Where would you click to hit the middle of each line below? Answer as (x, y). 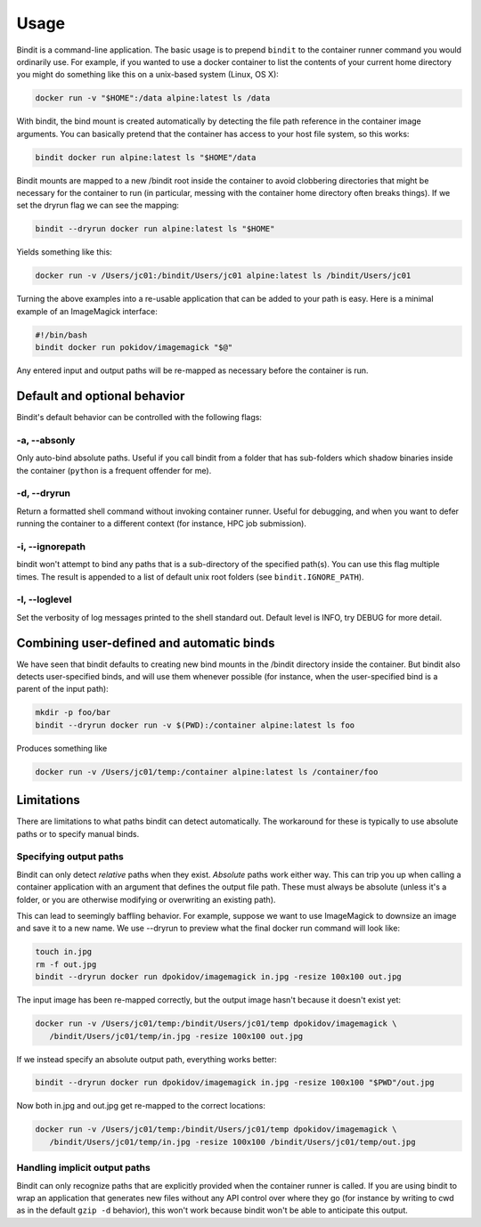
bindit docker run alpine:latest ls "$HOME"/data (146, 157)
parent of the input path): (62, 689)
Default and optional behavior (101, 396)
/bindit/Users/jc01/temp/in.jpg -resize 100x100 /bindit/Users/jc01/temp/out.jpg (232, 1142)
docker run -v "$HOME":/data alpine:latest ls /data (153, 98)
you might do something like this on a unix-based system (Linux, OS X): (148, 75)
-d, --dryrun (44, 493)
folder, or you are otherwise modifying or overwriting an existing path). (146, 899)
